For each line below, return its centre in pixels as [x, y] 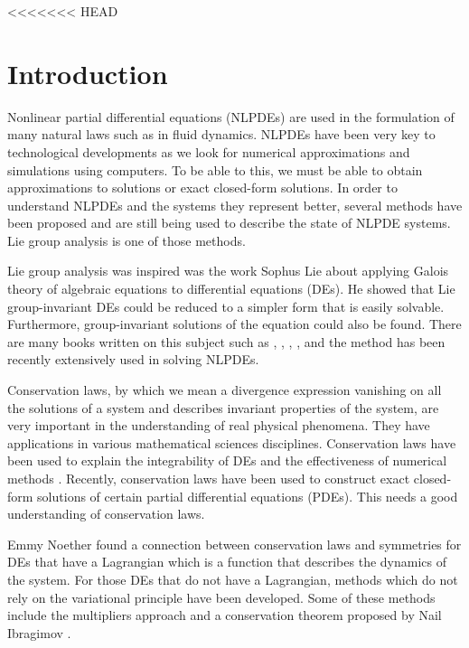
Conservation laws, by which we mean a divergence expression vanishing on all [225, 390]
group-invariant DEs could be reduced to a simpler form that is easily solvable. [226, 306]
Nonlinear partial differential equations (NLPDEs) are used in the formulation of [231, 116]
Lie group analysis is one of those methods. [127, 240]
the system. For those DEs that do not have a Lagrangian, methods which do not [233, 579]
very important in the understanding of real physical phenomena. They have [219, 425]
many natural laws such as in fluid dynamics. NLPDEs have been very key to [221, 134]
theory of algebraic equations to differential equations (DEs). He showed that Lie [231, 289]
